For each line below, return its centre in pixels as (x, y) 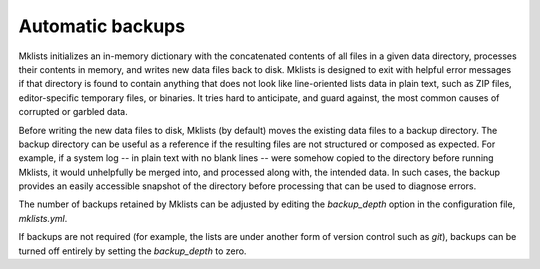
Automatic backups (101, 26)
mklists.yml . (43, 218)
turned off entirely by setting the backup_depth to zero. (132, 251)
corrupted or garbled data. (73, 112)
